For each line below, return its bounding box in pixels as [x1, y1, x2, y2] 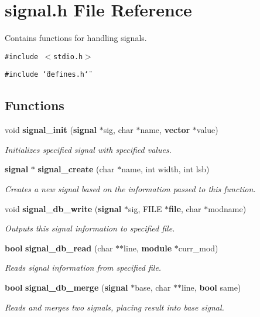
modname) [208, 202, 247, 214]
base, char [135, 281, 171, 293]
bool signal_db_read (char [5, 241, 113, 254]
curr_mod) [178, 241, 218, 254]
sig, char [103, 124, 134, 136]
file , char [169, 202, 201, 214]
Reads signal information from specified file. [5, 261, 162, 274]
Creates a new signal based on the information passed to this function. [5, 183, 256, 195]
